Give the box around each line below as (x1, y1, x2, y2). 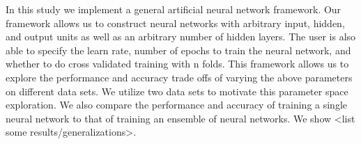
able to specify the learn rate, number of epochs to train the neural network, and (6, 42, 351, 57)
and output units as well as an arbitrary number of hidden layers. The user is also (6, 29, 356, 44)
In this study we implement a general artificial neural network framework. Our (6, 2, 341, 16)
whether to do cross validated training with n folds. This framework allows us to (6, 56, 349, 71)
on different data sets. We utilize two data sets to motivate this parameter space (6, 83, 348, 98)
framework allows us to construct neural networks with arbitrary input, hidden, (6, 15, 345, 30)
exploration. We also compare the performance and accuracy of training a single (6, 97, 348, 112)
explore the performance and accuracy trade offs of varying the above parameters (6, 70, 353, 84)
